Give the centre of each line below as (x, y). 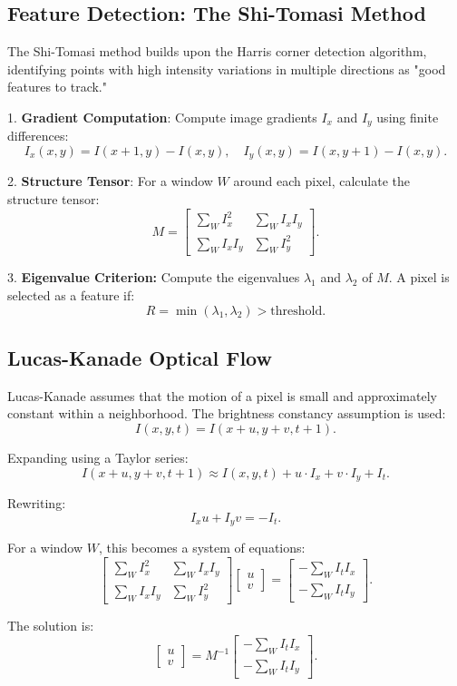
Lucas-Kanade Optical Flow (140, 357)
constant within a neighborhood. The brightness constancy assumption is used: (227, 413)
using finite (408, 117)
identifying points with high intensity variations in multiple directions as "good (227, 69)
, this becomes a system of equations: (202, 547)
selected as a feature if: (71, 294)
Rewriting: (37, 502)
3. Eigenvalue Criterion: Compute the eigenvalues (154, 277)
